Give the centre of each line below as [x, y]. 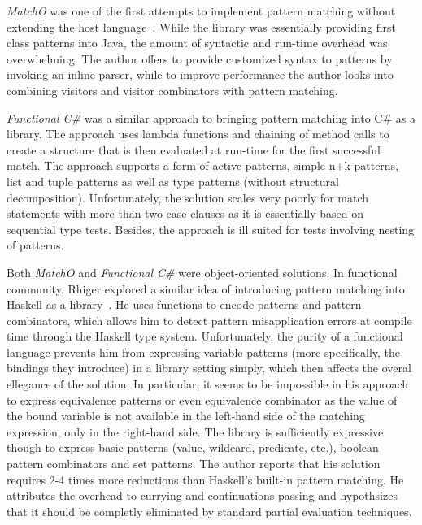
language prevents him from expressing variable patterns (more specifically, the [204, 351]
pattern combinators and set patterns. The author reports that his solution [194, 464]
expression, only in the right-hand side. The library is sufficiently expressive [195, 431]
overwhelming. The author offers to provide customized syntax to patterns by [200, 58]
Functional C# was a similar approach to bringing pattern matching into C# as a [211, 117]
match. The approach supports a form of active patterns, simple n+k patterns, [203, 165]
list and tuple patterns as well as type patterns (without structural [173, 181]
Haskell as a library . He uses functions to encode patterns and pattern [184, 304]
